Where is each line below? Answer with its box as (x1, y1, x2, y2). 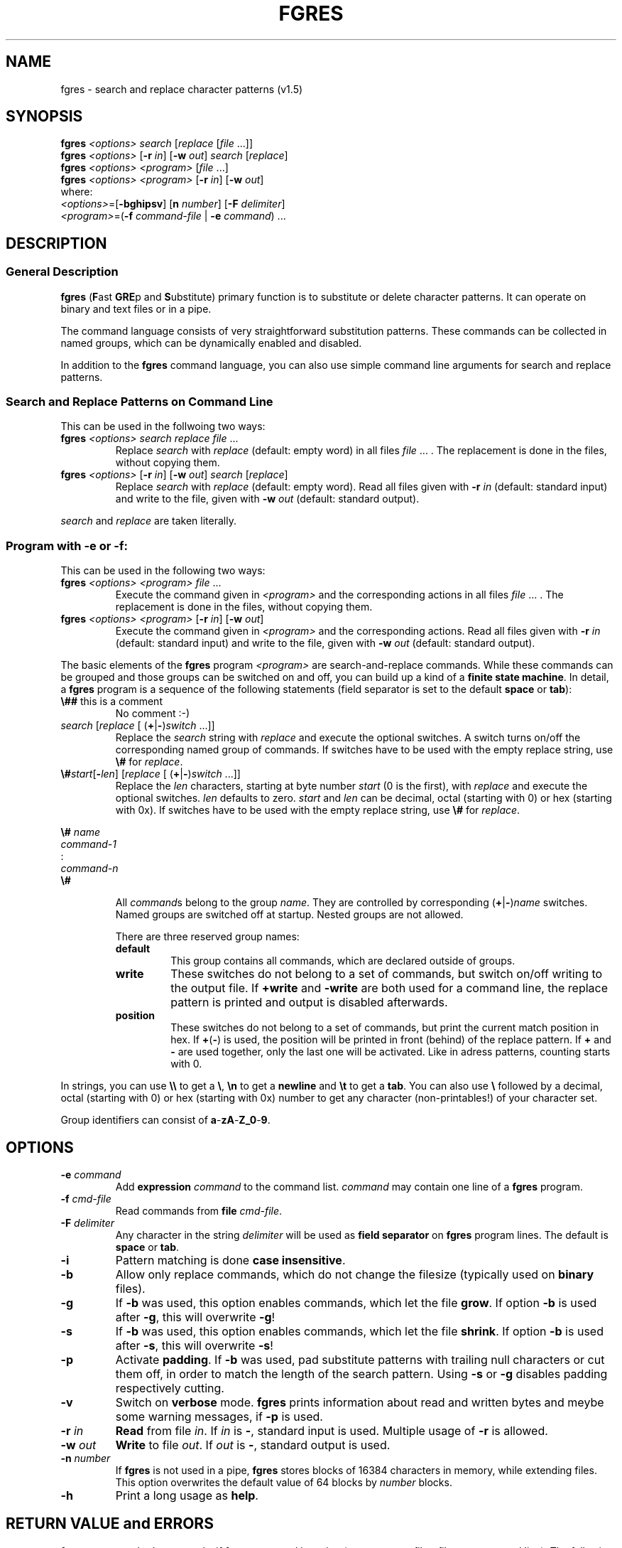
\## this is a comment (60, 695, 163, 708)
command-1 (60, 838, 116, 851)
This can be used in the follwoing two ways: (60, 420, 266, 433)
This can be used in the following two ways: (60, 564, 266, 577)
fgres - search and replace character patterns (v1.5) (60, 82, 303, 95)
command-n (60, 862, 119, 875)
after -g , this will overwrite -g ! (115, 1310, 275, 1324)
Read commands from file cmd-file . (115, 1205, 283, 1217)
